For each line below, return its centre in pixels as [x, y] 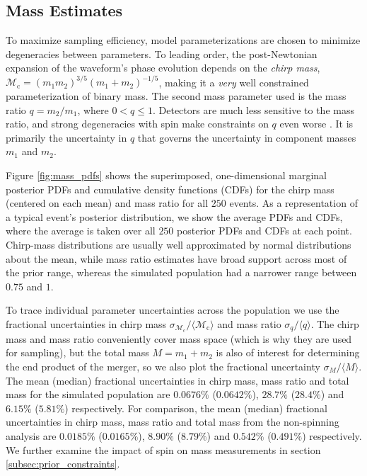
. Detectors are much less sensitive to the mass [253, 109]
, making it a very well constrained [234, 82]
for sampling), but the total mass [77, 352]
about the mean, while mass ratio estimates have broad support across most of [176, 258]
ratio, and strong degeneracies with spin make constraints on [137, 124]
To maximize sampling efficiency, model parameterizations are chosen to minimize [183, 40]
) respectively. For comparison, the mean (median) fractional [196, 408]
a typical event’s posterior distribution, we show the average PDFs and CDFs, [174, 216]
